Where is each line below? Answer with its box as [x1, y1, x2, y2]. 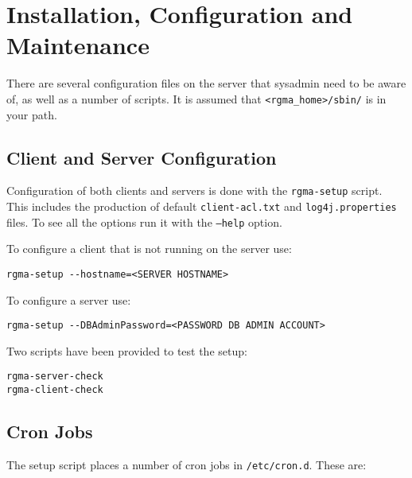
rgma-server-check [6, 371, 103, 383]
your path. [6, 106, 57, 122]
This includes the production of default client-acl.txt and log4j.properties [6, 198, 397, 215]
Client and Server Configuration [6, 145, 277, 169]
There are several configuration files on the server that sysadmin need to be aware [6, 75, 406, 91]
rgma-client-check [6, 384, 103, 396]
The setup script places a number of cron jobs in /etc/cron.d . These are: [6, 456, 367, 472]
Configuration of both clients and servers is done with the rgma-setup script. [6, 182, 383, 199]
